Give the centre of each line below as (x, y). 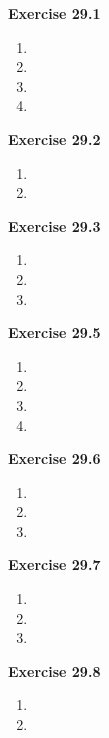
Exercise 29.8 (54, 670)
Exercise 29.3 (54, 225)
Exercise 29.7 (54, 564)
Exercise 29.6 (54, 458)
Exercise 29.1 (54, 13)
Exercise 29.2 (54, 138)
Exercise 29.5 (54, 332)
